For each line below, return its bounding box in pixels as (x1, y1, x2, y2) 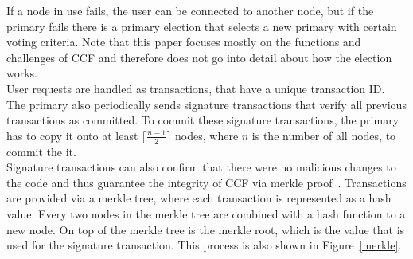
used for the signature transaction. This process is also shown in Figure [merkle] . (6, 237, 402, 253)
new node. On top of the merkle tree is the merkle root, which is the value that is (6, 221, 405, 237)
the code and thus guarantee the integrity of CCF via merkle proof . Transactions (6, 174, 407, 190)
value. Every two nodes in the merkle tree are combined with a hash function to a (6, 205, 406, 222)
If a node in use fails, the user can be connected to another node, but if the (6, 2, 374, 18)
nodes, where (175, 127, 239, 143)
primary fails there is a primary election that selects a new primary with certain (6, 18, 397, 34)
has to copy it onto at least (6, 127, 138, 143)
